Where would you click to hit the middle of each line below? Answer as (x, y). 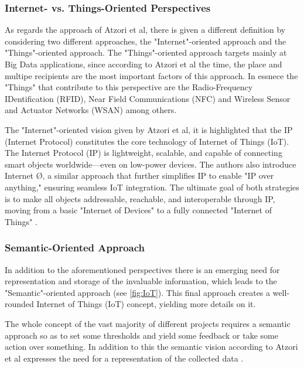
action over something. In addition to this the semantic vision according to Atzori (151, 347)
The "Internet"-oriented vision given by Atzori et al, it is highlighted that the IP (149, 129)
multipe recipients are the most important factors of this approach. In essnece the (151, 75)
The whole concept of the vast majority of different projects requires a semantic (148, 323)
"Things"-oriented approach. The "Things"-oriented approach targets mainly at (146, 52)
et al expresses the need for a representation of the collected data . (124, 358)
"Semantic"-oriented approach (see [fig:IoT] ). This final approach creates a (138, 292)
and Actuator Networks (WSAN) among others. (91, 110)
